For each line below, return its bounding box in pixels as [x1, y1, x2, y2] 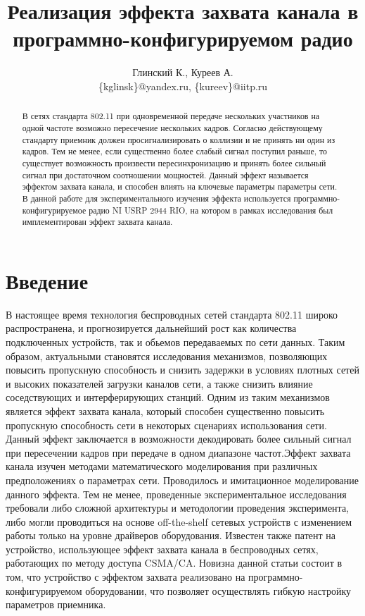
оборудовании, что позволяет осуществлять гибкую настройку [85, 583, 352, 598]
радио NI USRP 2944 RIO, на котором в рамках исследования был [89, 204, 333, 216]
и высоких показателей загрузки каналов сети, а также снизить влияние [6, 376, 313, 390]
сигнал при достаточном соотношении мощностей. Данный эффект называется [22, 168, 309, 180]
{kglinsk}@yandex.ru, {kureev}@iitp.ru [98, 78, 268, 93]
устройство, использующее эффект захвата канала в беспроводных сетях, [6, 541, 319, 556]
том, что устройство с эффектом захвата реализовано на [6, 569, 245, 584]
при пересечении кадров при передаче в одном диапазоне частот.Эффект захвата [6, 445, 351, 460]
